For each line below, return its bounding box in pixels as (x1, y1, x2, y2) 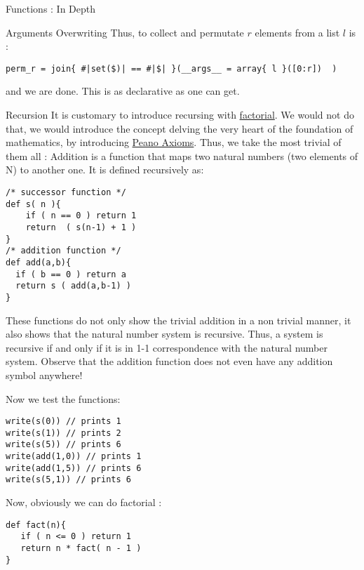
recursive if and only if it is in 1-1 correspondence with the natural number (6, 340, 328, 354)
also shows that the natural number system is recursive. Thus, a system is (6, 326, 323, 341)
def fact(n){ (6, 519, 66, 530)
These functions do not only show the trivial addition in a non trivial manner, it (6, 312, 351, 327)
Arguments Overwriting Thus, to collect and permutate (6, 25, 244, 39)
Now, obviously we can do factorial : (6, 495, 162, 510)
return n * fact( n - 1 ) (20, 543, 142, 553)
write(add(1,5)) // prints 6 (6, 463, 142, 473)
